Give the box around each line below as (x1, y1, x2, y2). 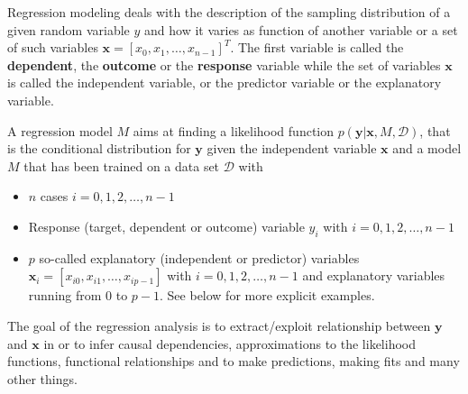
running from (28, 286, 102, 305)
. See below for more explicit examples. (160, 286, 375, 305)
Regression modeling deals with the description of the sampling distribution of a (7, 3, 451, 21)
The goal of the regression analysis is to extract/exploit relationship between (7, 316, 431, 334)
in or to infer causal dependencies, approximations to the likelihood (43, 334, 417, 353)
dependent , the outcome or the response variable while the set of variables (7, 55, 441, 74)
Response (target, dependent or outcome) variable (28, 216, 305, 235)
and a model (392, 139, 462, 158)
